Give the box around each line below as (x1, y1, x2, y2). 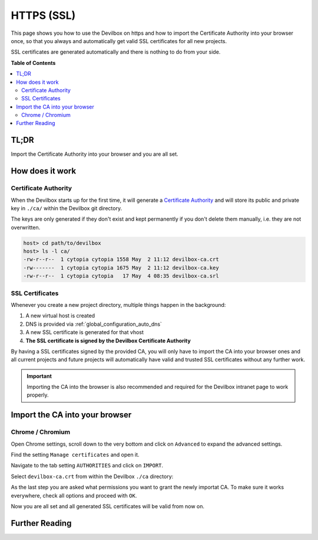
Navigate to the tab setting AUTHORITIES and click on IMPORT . (11, 462, 164, 469)
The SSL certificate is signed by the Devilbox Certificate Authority (25, 337, 191, 344)
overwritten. (11, 224, 41, 231)
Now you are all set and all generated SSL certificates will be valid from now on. (11, 502, 205, 510)
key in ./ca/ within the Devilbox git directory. (11, 204, 122, 212)
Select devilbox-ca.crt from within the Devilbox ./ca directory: (11, 473, 174, 480)
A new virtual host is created (25, 312, 95, 319)
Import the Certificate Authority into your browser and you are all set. (11, 150, 179, 158)
